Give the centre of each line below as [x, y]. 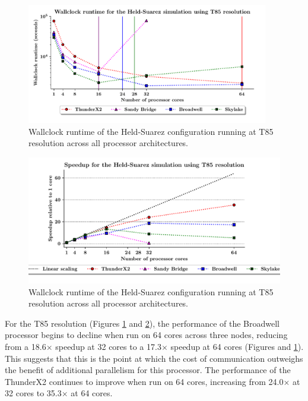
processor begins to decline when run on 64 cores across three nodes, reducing [146, 335]
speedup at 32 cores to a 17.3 [108, 347]
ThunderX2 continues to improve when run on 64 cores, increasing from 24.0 [144, 381]
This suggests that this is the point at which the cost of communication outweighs [154, 358]
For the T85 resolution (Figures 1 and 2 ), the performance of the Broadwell [142, 323]
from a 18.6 [26, 347]
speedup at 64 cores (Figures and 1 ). [237, 347]
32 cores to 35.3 [33, 393]
